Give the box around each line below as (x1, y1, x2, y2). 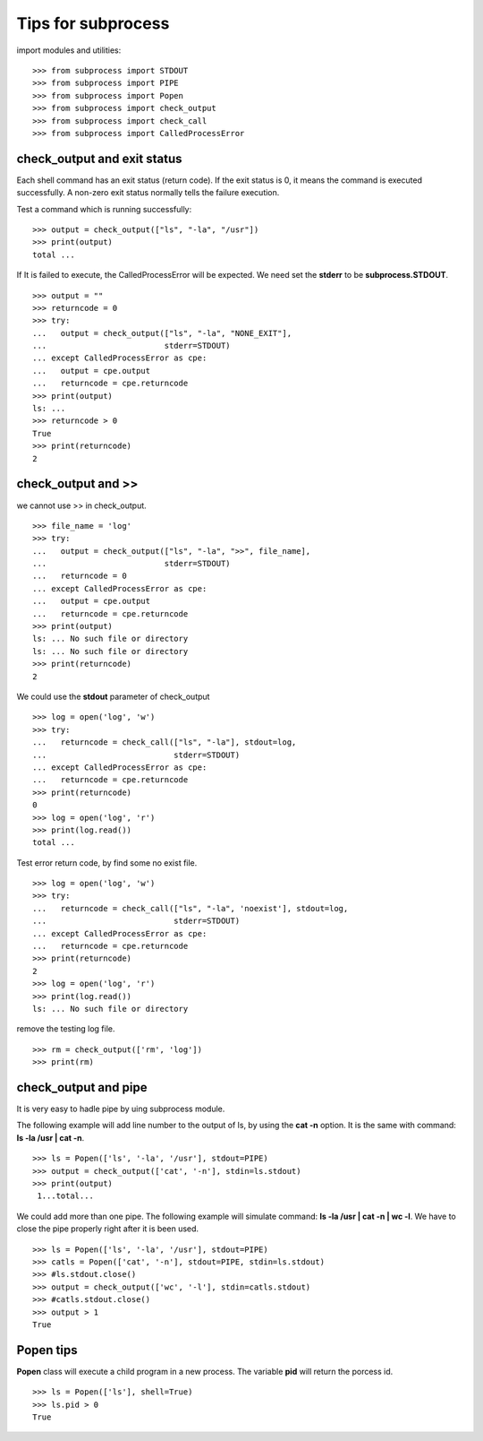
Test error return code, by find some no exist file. (16, 857, 198, 868)
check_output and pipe (16, 1080, 148, 1095)
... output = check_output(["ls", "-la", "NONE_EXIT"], (32, 328, 292, 338)
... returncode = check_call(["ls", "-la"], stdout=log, (32, 738, 297, 747)
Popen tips (16, 1342, 78, 1358)
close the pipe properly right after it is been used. (16, 1223, 199, 1234)
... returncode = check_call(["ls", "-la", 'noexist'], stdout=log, (32, 903, 349, 913)
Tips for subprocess (16, 13, 170, 33)
